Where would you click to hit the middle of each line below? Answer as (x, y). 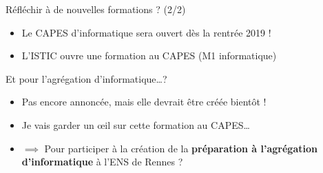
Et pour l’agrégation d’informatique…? (86, 78)
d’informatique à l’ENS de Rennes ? (102, 162)
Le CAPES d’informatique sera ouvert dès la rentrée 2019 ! (146, 32)
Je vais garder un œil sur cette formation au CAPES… (136, 124)
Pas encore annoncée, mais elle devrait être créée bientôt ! (144, 102)
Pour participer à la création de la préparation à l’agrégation (181, 148)
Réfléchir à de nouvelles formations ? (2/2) (96, 9)
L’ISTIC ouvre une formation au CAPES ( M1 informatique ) (149, 55)
